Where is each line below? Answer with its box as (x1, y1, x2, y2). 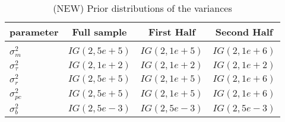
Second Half (215, 25, 273, 38)
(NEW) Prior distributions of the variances (53, 1, 232, 15)
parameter (9, 25, 59, 38)
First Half (148, 25, 195, 38)
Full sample (72, 25, 127, 38)
